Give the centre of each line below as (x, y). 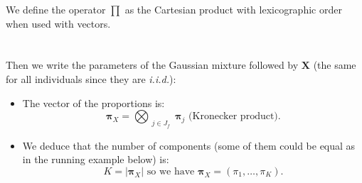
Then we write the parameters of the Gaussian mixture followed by (152, 65)
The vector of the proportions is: (94, 102)
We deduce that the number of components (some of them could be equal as (189, 145)
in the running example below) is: (96, 159)
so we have (171, 172)
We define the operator (56, 9)
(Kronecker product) (233, 117)
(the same (335, 65)
